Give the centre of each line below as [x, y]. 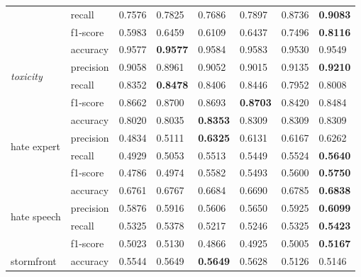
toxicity [27, 75]
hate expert [36, 146]
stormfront [34, 260]
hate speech [36, 216]
